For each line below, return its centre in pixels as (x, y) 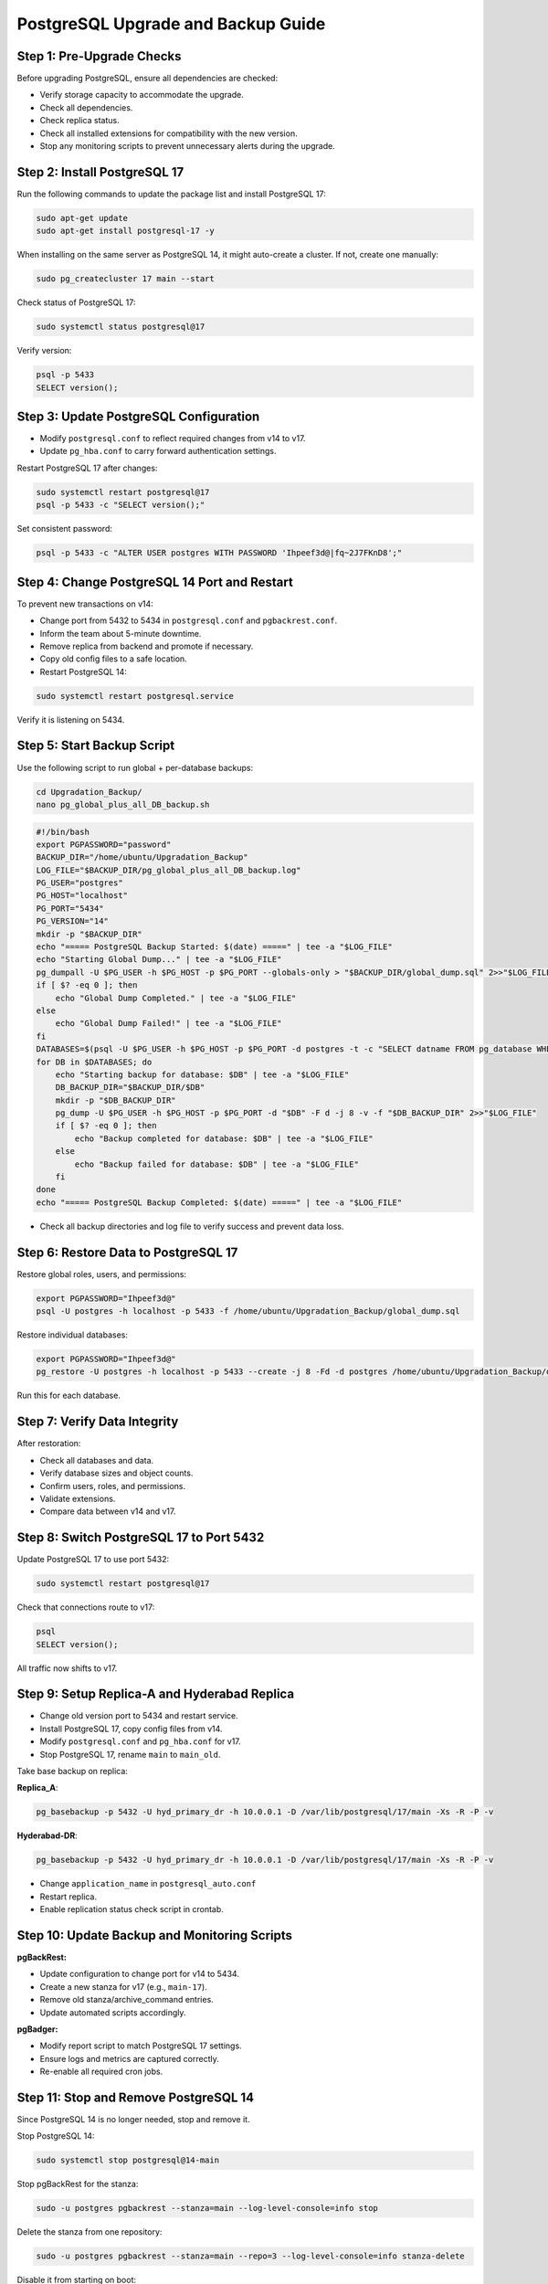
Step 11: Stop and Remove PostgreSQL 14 (136, 2097)
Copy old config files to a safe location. (113, 659)
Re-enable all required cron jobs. (101, 2072)
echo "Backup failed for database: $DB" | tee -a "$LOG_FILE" (217, 1164)
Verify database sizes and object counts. (116, 1473)
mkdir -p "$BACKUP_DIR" (90, 934)
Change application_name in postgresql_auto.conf (148, 1884)
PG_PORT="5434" (70, 908)
